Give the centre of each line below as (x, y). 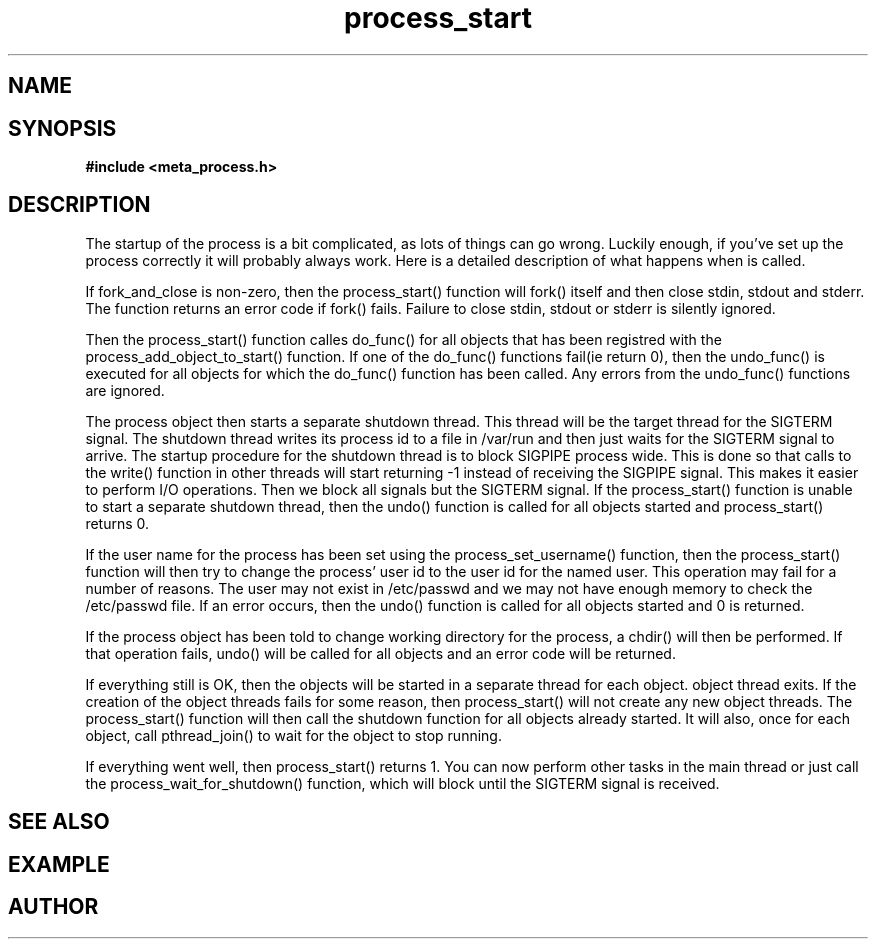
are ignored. (125, 390)
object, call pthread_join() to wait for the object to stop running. (293, 735)
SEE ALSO (59, 822)
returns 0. (117, 523)
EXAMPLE (59, 864)
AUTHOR (53, 907)
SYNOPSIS (62, 128)
